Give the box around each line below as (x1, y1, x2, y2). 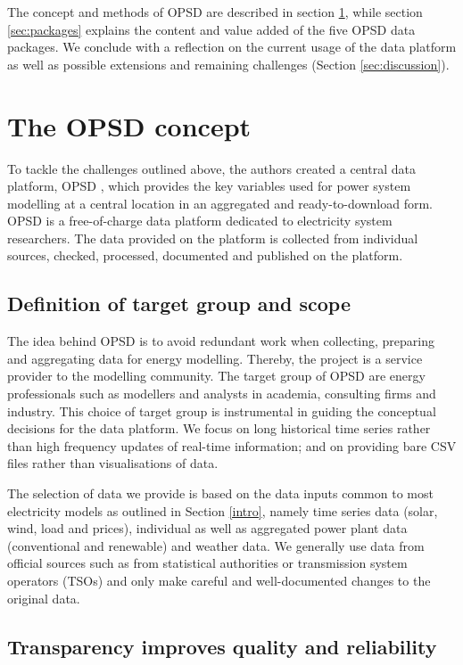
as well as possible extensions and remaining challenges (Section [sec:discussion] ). (7, 54, 450, 73)
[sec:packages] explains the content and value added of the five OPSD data (7, 20, 416, 38)
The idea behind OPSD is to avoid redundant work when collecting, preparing (7, 332, 435, 350)
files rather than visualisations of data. (7, 454, 219, 472)
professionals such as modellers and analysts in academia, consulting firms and (7, 384, 436, 403)
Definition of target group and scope (7, 290, 351, 317)
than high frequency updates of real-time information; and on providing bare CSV (7, 436, 457, 455)
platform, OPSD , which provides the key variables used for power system (7, 177, 411, 195)
